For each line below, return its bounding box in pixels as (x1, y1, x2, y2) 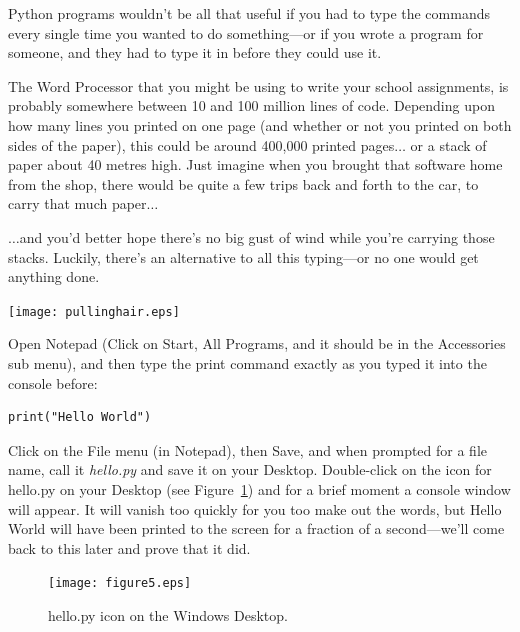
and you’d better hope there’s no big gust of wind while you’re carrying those (19, 226, 495, 247)
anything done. (8, 266, 100, 287)
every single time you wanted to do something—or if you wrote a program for (8, 22, 484, 43)
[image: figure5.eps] (48, 576, 192, 591)
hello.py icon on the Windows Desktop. (48, 604, 288, 625)
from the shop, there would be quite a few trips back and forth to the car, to (8, 173, 479, 194)
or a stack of (410, 134, 487, 155)
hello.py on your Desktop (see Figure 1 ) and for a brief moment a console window (8, 478, 511, 499)
